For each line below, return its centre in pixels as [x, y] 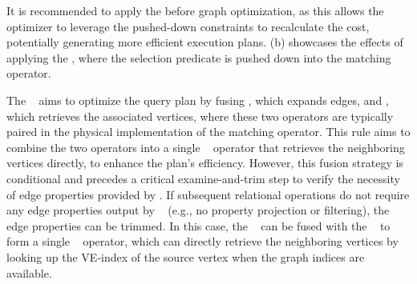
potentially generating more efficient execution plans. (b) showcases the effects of [205, 42]
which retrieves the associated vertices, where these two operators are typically [200, 116]
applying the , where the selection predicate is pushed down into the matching [199, 57]
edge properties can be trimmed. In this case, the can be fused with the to [198, 225]
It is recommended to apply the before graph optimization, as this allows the [195, 10]
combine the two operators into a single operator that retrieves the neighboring [206, 147]
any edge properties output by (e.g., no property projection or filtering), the [198, 210]
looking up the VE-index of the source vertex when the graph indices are [186, 256]
